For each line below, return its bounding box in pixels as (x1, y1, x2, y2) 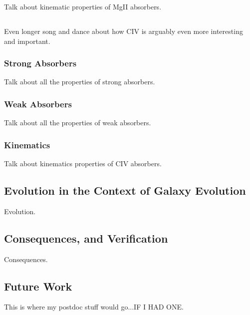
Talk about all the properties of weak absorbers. (4, 117, 151, 128)
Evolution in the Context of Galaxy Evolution (4, 183, 246, 198)
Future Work (4, 278, 72, 294)
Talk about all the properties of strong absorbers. (4, 76, 155, 87)
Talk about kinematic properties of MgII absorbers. (4, 1, 162, 11)
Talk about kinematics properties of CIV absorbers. (4, 158, 162, 169)
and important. (4, 35, 50, 46)
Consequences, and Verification (4, 230, 168, 246)
